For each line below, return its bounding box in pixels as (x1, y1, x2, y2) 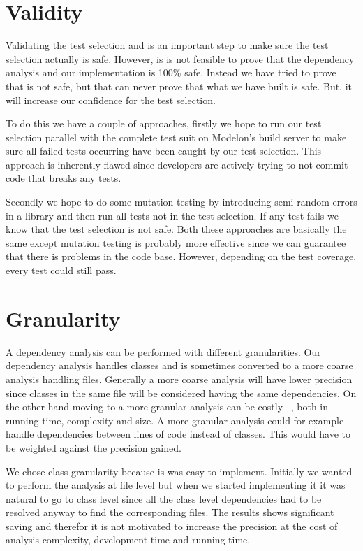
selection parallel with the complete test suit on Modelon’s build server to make (6, 129, 347, 144)
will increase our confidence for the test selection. (6, 92, 216, 107)
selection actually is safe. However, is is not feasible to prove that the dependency (6, 51, 355, 66)
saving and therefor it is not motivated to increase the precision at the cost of (6, 518, 338, 533)
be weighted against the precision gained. (6, 440, 181, 455)
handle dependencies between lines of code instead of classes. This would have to (6, 427, 350, 441)
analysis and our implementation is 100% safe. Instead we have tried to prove (6, 65, 336, 80)
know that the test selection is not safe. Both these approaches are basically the (6, 222, 347, 236)
